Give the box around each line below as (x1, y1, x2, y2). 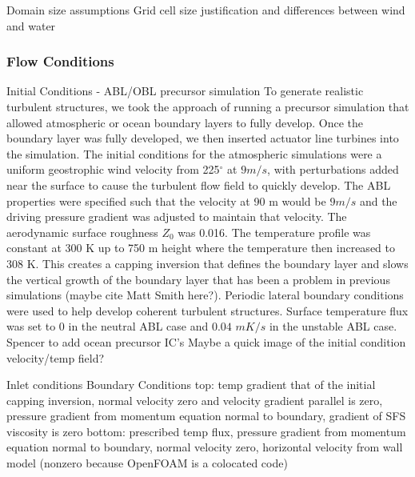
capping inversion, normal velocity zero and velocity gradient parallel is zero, (6, 391, 383, 408)
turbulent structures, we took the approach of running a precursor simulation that (6, 98, 409, 114)
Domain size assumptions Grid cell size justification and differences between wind (6, 2, 405, 18)
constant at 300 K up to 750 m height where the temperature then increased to (6, 239, 395, 256)
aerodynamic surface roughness (6, 223, 158, 240)
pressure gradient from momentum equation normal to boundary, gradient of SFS (6, 407, 406, 424)
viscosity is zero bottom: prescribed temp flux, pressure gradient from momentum (6, 423, 406, 439)
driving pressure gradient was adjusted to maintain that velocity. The (6, 208, 347, 225)
